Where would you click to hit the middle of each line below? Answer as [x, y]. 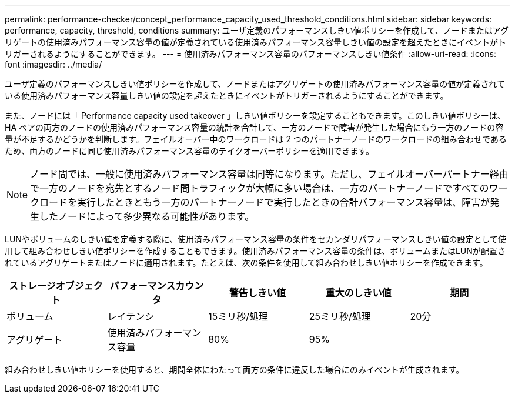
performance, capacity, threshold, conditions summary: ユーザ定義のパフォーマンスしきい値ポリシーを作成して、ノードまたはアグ [257, 30]
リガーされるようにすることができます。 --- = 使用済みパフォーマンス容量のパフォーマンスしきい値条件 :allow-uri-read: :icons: [250, 54]
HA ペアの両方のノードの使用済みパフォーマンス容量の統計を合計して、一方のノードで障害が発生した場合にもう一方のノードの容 [254, 127]
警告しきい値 [257, 293]
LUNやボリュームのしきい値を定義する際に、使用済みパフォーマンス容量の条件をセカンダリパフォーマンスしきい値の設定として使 [256, 239]
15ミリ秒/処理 [238, 316]
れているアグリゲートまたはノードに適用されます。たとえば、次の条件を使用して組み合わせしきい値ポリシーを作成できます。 [246, 262]
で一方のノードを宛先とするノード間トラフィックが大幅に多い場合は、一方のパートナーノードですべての [260, 188]
